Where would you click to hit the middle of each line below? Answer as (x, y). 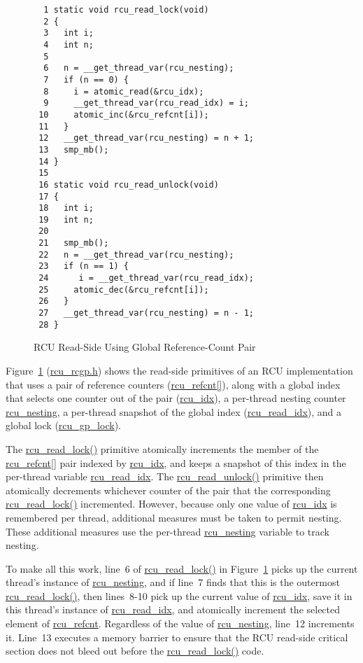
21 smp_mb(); (74, 243)
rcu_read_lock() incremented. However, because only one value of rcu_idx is (171, 504)
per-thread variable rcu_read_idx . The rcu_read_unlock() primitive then (165, 476)
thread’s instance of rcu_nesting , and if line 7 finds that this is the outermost (173, 582)
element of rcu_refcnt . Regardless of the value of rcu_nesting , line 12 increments (180, 623)
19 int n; (66, 219)
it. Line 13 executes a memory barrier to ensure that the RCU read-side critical (177, 637)
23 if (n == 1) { (84, 266)
